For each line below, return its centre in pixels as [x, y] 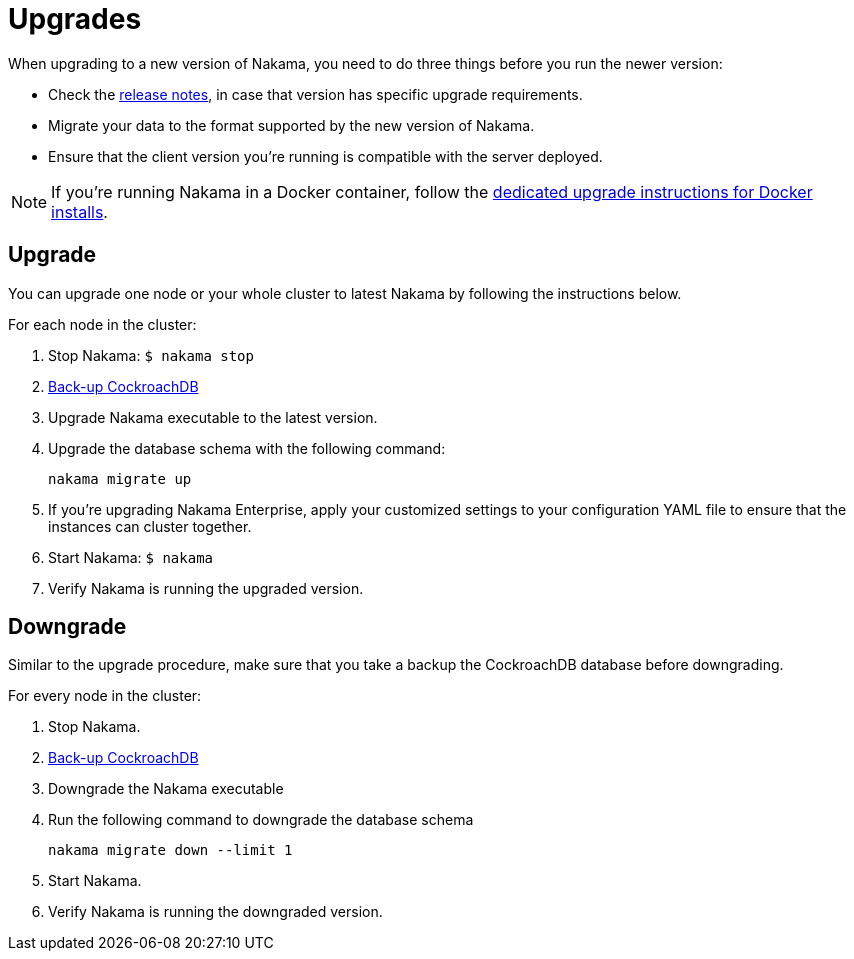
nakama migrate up [120, 478]
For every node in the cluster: [105, 696]
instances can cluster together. [150, 526]
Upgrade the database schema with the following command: [247, 448]
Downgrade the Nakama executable [166, 789]
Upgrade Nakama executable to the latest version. [213, 417]
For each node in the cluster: [102, 324]
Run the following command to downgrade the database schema [261, 820]
